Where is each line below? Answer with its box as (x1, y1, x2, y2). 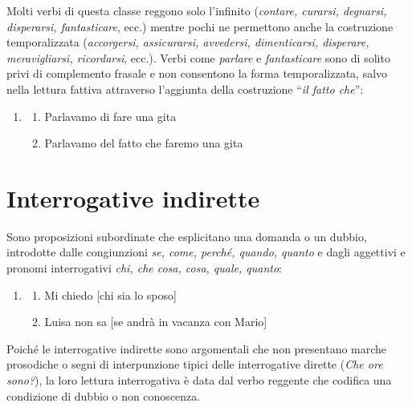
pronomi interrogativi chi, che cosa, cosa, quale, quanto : (6, 260, 283, 276)
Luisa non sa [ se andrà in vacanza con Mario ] (44, 313, 267, 330)
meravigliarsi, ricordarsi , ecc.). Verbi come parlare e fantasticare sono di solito (6, 49, 390, 66)
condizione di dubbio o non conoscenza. (6, 387, 201, 404)
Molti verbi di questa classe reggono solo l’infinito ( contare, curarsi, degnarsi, (6, 2, 387, 18)
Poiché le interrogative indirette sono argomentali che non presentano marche (6, 340, 387, 357)
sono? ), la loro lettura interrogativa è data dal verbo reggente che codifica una (6, 372, 392, 389)
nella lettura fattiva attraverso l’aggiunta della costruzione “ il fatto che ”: (6, 80, 364, 97)
